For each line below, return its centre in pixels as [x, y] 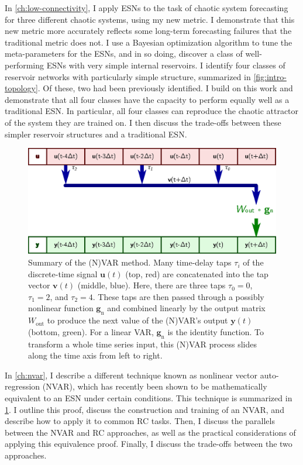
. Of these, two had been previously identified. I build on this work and [165, 88]
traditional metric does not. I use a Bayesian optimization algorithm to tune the [149, 42]
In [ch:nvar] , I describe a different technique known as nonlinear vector [131, 375]
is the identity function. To [216, 331]
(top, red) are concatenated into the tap [197, 273]
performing [24, 65]
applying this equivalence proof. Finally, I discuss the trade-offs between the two [149, 444]
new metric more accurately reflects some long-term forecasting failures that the [148, 31]
